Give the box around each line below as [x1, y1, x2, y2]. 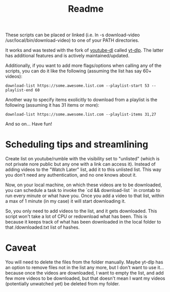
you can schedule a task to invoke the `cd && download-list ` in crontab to [5, 187, 161, 193]
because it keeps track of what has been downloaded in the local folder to [5, 219, 162, 225]
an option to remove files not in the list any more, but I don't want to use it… [5, 264, 164, 271]
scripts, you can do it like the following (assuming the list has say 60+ [5, 68, 152, 74]
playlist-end [5, 88, 33, 93]
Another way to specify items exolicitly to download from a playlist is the [5, 96, 158, 103]
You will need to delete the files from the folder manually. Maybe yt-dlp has [5, 259, 163, 265]
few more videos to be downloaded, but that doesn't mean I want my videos [5, 275, 165, 281]
